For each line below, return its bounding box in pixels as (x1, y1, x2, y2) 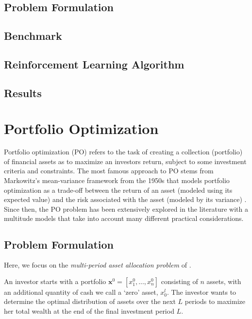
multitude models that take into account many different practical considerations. (4, 213, 244, 223)
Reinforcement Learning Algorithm (4, 56, 185, 71)
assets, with (206, 276, 241, 286)
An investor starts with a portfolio (4, 276, 106, 286)
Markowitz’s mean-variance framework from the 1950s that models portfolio (4, 175, 230, 185)
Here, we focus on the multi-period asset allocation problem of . (4, 260, 191, 270)
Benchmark (4, 28, 62, 43)
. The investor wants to (167, 286, 236, 297)
